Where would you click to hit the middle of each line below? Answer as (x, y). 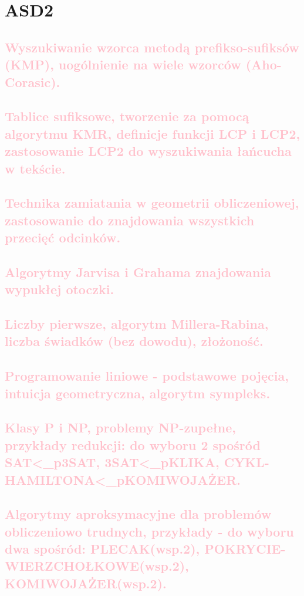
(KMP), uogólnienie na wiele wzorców (123, 64)
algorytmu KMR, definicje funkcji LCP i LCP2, (153, 133)
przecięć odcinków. (63, 237)
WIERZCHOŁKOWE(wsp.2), (97, 566)
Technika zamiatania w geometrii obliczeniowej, (152, 203)
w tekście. (35, 168)
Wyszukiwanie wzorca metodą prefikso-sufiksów (152, 47)
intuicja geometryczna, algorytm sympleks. (138, 393)
